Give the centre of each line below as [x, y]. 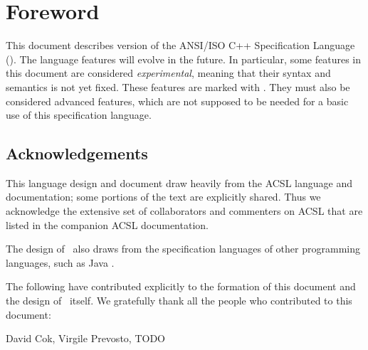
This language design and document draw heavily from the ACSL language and [179, 182]
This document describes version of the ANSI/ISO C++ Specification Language [180, 45]
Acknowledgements [77, 153]
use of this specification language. [79, 115]
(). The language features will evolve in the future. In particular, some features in [183, 59]
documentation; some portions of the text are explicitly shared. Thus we [163, 197]
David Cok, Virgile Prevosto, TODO [85, 338]
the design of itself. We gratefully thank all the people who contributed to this [179, 301]
